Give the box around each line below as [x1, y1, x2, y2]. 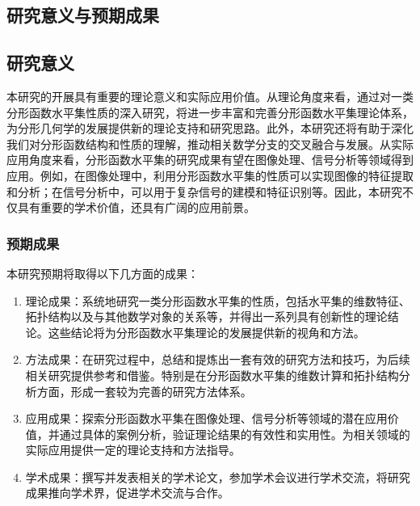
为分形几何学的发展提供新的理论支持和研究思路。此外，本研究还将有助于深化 [6, 120, 414, 137]
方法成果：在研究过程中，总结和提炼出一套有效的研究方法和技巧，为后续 [25, 351, 410, 368]
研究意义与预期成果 [6, 2, 159, 27]
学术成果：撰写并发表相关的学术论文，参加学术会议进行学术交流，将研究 [25, 468, 410, 485]
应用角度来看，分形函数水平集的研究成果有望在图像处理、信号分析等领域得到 [6, 151, 414, 168]
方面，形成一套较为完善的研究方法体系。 [36, 382, 252, 399]
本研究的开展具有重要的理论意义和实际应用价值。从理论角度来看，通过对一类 [6, 87, 414, 104]
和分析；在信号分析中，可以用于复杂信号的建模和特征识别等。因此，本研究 [6, 183, 402, 200]
